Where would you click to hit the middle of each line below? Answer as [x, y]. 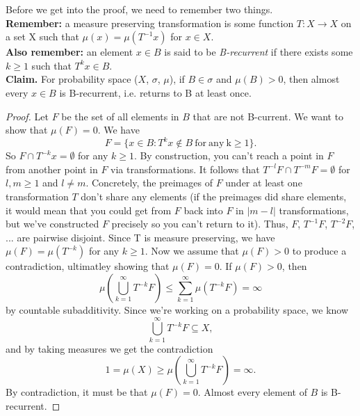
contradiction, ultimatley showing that [88, 266]
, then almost [311, 79]
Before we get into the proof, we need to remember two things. [139, 9]
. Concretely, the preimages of [149, 183]
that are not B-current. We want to [268, 116]
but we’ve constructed [52, 224]
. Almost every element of [252, 392]
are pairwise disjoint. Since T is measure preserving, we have [146, 237]
